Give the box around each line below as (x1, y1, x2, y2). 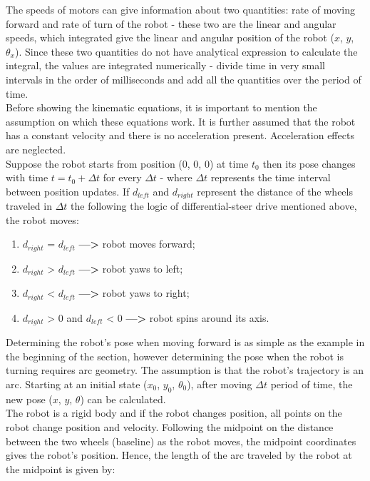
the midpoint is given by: (6, 461, 115, 476)
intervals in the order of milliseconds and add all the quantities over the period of (6, 71, 361, 86)
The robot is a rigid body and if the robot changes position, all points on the (6, 405, 342, 420)
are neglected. (6, 141, 66, 156)
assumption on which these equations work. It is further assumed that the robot (6, 113, 356, 128)
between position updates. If (6, 183, 130, 198)
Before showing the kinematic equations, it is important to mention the (6, 100, 317, 115)
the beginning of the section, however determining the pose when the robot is (6, 348, 344, 363)
